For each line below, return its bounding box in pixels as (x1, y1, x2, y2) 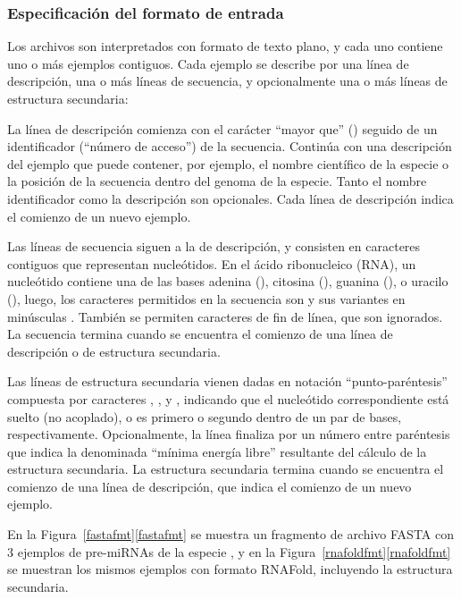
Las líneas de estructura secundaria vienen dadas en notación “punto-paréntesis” (7, 372, 448, 391)
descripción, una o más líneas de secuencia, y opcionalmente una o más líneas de (7, 72, 448, 90)
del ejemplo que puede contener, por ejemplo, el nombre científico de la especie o (7, 154, 449, 173)
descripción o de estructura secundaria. (7, 342, 221, 360)
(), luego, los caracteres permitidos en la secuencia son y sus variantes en (7, 289, 406, 308)
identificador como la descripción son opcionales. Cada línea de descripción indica (7, 189, 454, 207)
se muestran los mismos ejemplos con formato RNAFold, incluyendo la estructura (7, 560, 453, 578)
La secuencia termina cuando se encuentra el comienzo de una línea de (7, 325, 393, 343)
